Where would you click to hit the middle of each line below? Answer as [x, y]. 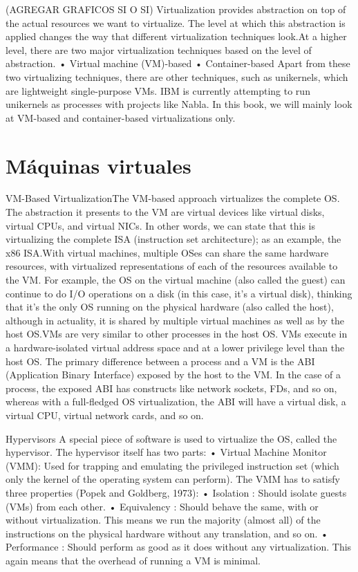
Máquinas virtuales [98, 165]
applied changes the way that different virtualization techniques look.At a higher [176, 36]
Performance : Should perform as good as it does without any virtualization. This [179, 547]
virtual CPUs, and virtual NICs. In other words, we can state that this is [161, 225]
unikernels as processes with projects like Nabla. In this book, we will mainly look [179, 104]
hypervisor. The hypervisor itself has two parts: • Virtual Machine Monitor [166, 452]
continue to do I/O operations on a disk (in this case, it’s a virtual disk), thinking [179, 293]
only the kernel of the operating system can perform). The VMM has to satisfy [173, 479]
